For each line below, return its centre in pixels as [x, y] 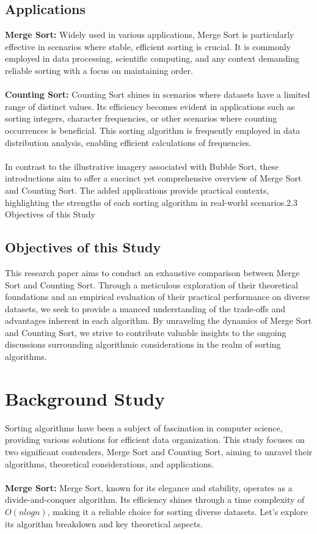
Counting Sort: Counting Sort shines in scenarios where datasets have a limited [158, 94]
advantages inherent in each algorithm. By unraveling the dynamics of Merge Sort [158, 320]
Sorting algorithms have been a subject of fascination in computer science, [144, 427]
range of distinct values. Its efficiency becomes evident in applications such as [150, 106]
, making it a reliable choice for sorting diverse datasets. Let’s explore [177, 511]
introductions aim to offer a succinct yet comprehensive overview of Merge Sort [153, 178]
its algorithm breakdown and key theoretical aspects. [104, 523]
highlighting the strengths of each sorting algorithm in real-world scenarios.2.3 [151, 202]
